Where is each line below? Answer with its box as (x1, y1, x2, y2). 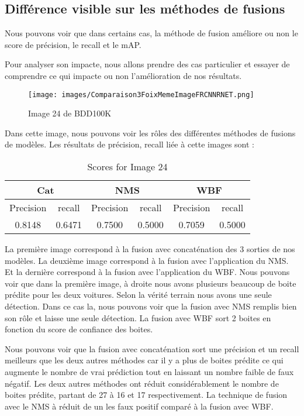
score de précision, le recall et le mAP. (5, 38, 141, 50)
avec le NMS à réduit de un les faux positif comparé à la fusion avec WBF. (5, 400, 274, 412)
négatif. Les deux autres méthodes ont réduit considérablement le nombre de (5, 377, 279, 389)
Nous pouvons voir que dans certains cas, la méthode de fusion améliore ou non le (5, 27, 298, 39)
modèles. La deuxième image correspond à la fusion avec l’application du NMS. (5, 254, 289, 266)
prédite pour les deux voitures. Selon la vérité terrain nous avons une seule (5, 288, 272, 301)
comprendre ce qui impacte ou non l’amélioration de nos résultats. (5, 69, 242, 81)
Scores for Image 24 (87, 160, 168, 174)
